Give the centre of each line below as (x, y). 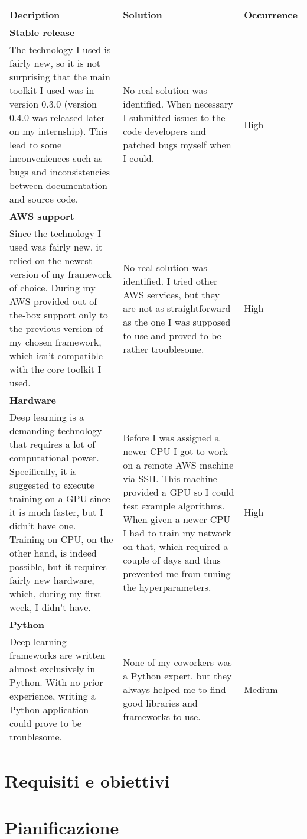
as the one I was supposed (177, 321)
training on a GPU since (60, 498)
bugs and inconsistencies (60, 172)
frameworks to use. (162, 716)
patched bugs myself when (177, 144)
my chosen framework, (55, 342)
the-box (25, 315)
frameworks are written (58, 655)
